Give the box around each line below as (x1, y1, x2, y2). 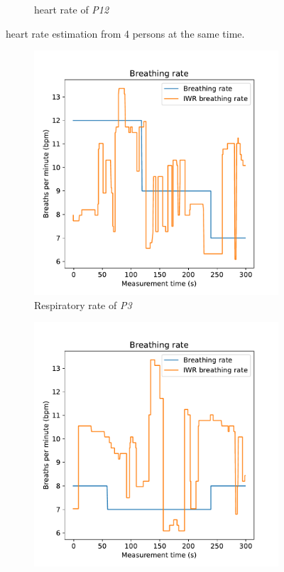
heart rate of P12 (34, 2, 109, 16)
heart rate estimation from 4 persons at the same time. (6, 26, 245, 41)
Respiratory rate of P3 (34, 297, 132, 312)
